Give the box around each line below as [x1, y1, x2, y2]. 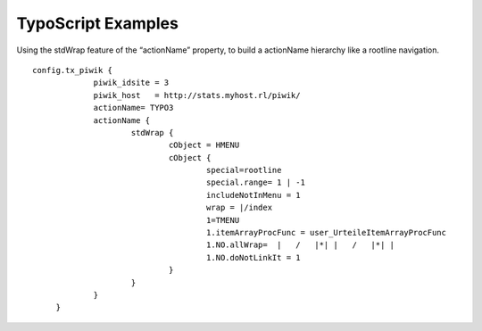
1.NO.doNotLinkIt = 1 [205, 252, 301, 262]
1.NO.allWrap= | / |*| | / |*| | [205, 240, 395, 250]
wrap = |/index [205, 203, 272, 213]
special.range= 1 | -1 [205, 178, 305, 187]
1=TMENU [205, 215, 240, 225]
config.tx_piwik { [32, 65, 113, 75]
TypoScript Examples [16, 13, 179, 33]
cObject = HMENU [168, 140, 240, 151]
